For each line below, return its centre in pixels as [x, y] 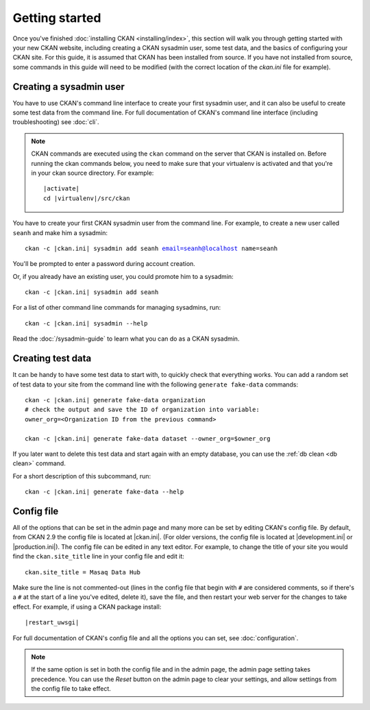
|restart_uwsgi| [52, 623]
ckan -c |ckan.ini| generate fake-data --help [104, 492]
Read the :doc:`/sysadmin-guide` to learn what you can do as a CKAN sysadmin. [126, 339]
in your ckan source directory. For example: [92, 173]
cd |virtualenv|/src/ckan [87, 198]
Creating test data [52, 359]
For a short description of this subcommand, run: [82, 476]
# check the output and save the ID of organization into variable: [142, 410]
